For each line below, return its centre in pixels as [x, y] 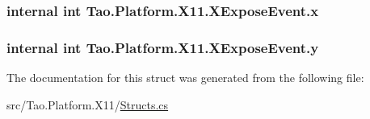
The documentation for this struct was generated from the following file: [185, 78]
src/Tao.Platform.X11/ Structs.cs [88, 104]
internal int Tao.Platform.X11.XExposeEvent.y [163, 47]
